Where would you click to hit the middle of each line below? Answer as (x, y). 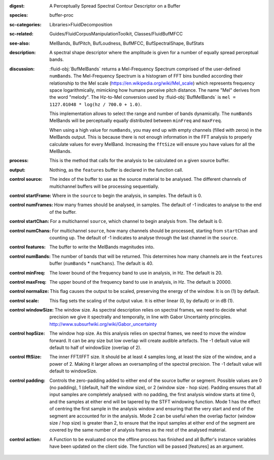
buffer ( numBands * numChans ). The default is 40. (101, 263)
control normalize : (29, 291)
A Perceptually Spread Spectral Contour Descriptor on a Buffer (115, 6)
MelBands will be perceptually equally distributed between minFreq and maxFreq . (136, 121)
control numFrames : (31, 205)
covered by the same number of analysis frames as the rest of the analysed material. (138, 430)
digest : (17, 6)
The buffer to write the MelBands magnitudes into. (102, 247)
